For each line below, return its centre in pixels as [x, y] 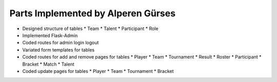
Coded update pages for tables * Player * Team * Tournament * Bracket [98, 71]
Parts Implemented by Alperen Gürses [93, 13]
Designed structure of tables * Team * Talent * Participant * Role [90, 29]
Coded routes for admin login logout [61, 43]
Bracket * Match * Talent [48, 64]
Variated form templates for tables [58, 50]
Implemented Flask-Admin [50, 35]
